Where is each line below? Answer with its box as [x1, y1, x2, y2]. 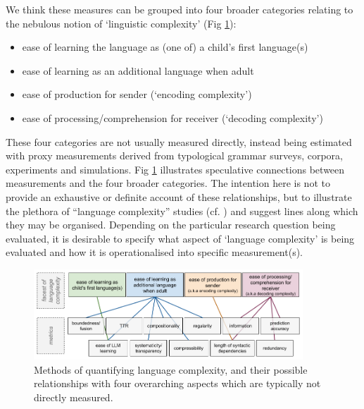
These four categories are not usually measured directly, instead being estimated [6, 134, 352, 149]
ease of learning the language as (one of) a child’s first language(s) [22, 39, 308, 54]
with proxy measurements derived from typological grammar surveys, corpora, [6, 148, 343, 163]
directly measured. [34, 389, 113, 404]
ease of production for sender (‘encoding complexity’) [22, 87, 252, 102]
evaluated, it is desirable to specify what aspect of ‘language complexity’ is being [6, 231, 355, 245]
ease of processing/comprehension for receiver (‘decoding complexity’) [22, 110, 323, 125]
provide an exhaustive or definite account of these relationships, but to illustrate [6, 189, 352, 204]
